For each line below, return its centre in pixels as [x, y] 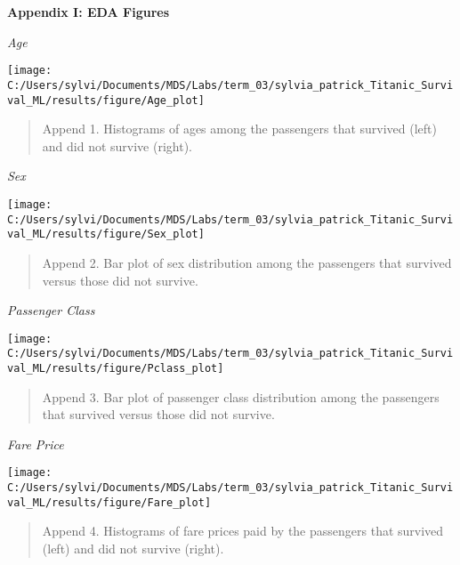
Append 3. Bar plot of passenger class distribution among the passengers [241, 396]
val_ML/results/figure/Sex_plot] [106, 234]
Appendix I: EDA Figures [89, 12]
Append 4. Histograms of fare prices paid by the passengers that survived [243, 531]
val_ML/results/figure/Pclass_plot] [116, 368]
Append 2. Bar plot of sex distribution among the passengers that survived [247, 262]
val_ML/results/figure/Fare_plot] [109, 502]
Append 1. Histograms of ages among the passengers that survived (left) [239, 129]
